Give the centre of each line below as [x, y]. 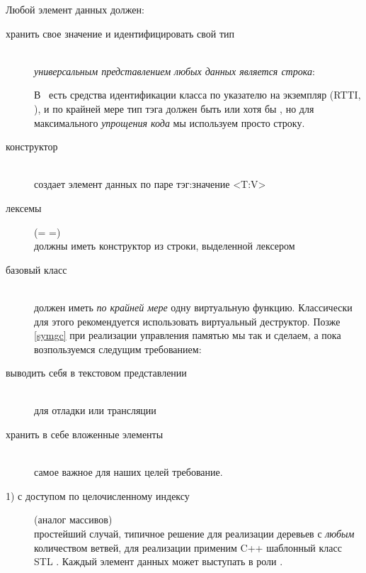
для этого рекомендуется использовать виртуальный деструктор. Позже [187, 321]
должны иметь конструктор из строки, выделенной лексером [165, 246]
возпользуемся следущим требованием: [118, 349]
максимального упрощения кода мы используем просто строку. [170, 122]
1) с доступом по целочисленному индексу [98, 495]
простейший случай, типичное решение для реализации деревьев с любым [194, 534]
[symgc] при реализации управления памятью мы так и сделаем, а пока [188, 335]
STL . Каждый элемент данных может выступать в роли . [159, 561]
